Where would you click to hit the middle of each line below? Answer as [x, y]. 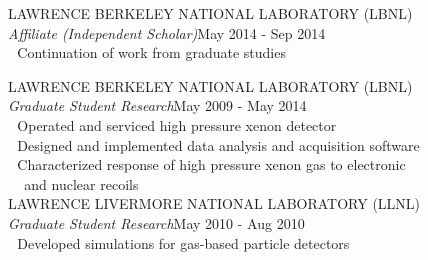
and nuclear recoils [81, 183]
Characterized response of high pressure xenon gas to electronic [211, 164]
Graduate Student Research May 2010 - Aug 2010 [156, 222]
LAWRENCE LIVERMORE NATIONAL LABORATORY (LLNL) [214, 203]
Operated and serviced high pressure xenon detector [177, 124]
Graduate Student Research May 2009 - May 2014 [157, 105]
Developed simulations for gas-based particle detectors [183, 242]
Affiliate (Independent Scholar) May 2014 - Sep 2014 [167, 32]
